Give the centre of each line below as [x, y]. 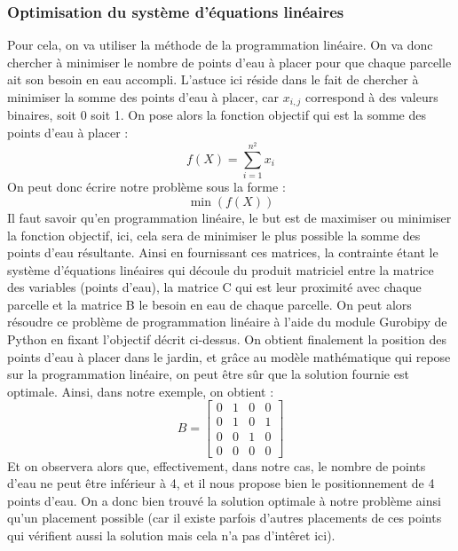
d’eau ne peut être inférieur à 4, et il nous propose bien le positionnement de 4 [221, 483]
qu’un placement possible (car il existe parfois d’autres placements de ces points [225, 518]
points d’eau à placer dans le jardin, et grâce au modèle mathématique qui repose [229, 356]
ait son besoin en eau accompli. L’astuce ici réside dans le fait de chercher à [213, 79]
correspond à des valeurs [372, 97]
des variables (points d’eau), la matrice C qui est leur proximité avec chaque [214, 287]
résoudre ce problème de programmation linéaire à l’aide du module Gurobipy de [227, 322]
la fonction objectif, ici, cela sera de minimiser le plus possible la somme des [214, 235]
